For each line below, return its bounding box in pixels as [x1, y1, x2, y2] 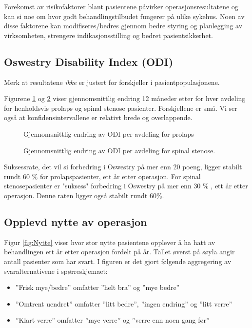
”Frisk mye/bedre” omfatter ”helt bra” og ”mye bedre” [15, 282, 180, 292]
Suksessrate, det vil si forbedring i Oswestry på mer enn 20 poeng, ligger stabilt [4, 162, 242, 172]
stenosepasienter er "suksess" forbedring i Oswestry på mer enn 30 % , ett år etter [4, 181, 248, 191]
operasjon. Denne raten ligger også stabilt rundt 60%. [4, 190, 164, 200]
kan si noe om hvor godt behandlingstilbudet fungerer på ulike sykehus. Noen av [4, 11, 245, 21]
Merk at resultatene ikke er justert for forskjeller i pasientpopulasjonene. [4, 77, 220, 87]
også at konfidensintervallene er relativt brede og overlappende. [4, 112, 193, 123]
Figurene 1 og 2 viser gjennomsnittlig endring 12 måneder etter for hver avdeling [4, 93, 246, 103]
